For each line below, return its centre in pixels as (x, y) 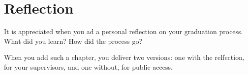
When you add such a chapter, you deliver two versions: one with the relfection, (124, 57)
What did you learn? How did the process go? (73, 41)
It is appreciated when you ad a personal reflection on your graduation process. (124, 31)
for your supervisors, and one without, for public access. (88, 66)
